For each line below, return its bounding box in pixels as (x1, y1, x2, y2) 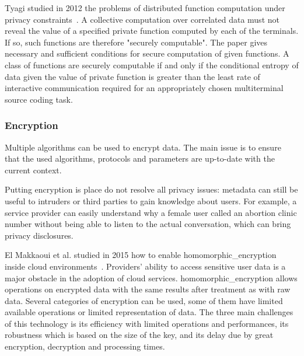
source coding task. (5, 93, 73, 105)
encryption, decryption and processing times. (5, 340, 165, 352)
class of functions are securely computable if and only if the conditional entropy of (5, 58, 299, 71)
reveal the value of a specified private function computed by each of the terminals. (5, 25, 299, 37)
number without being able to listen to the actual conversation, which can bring (5, 218, 291, 230)
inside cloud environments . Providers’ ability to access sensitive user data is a (5, 260, 286, 272)
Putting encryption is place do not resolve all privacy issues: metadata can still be (5, 183, 298, 196)
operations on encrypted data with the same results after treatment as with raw (5, 283, 291, 295)
